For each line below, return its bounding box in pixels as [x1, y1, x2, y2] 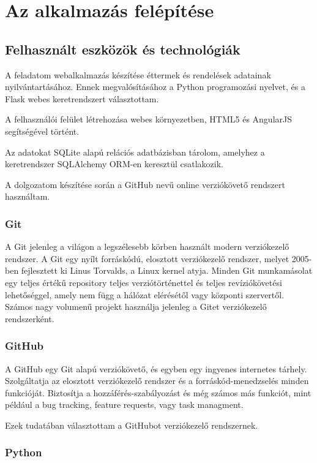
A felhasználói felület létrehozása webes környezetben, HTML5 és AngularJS [5, 113, 293, 126]
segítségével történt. [5, 124, 80, 137]
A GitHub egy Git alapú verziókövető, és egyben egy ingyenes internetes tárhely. [5, 362, 307, 375]
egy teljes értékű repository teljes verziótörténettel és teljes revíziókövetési [5, 276, 282, 288]
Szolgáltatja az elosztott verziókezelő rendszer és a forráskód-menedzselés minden [5, 374, 309, 387]
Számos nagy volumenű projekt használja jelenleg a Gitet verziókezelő [5, 300, 267, 313]
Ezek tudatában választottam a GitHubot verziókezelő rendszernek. [5, 418, 258, 431]
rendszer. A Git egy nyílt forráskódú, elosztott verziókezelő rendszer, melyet [5, 252, 289, 265]
